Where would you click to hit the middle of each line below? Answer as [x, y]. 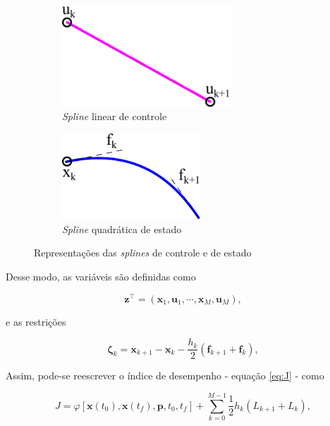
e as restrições [36, 321]
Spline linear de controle [115, 116]
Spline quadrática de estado [122, 229]
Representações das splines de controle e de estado [143, 253]
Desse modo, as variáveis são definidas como [101, 276]
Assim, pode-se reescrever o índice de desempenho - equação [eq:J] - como [165, 375]
